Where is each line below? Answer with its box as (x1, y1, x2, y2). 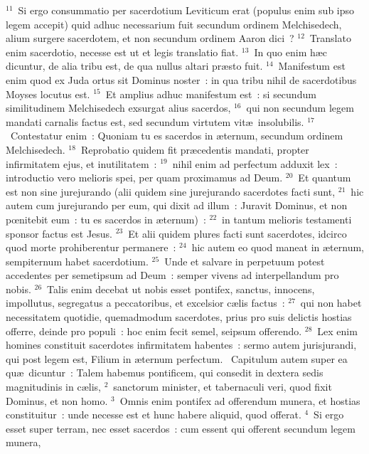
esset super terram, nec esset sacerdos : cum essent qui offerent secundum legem (6, 421, 355, 435)
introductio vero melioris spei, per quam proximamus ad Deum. (6, 170, 283, 185)
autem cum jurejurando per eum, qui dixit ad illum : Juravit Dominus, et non (6, 198, 348, 213)
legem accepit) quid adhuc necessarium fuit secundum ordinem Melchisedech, (6, 16, 342, 31)
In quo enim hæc (254, 44, 328, 59)
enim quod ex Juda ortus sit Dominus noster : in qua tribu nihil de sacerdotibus (6, 72, 357, 87)
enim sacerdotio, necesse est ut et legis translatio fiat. (6, 44, 239, 59)
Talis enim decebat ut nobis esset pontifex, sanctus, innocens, (47, 281, 315, 296)
